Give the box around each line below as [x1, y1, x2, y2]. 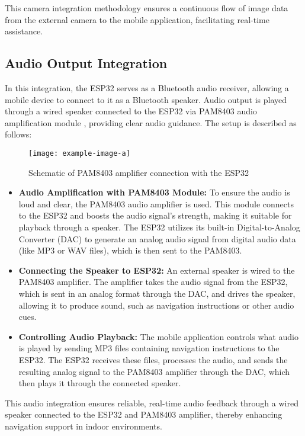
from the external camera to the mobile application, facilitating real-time [5, 13, 269, 25]
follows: [5, 128, 32, 140]
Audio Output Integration [5, 54, 168, 72]
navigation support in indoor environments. [5, 419, 162, 432]
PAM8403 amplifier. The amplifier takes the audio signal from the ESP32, [18, 275, 288, 288]
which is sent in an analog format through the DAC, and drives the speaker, [18, 287, 296, 299]
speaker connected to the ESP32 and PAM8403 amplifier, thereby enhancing [5, 408, 282, 421]
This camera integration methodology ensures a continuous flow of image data [5, 2, 288, 14]
